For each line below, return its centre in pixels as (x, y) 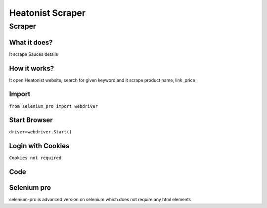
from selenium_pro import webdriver (54, 106)
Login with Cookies (39, 146)
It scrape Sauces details (34, 54)
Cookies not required (35, 158)
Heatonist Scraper (47, 13)
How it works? (32, 68)
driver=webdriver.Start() (41, 132)
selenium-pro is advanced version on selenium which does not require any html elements (100, 200)
